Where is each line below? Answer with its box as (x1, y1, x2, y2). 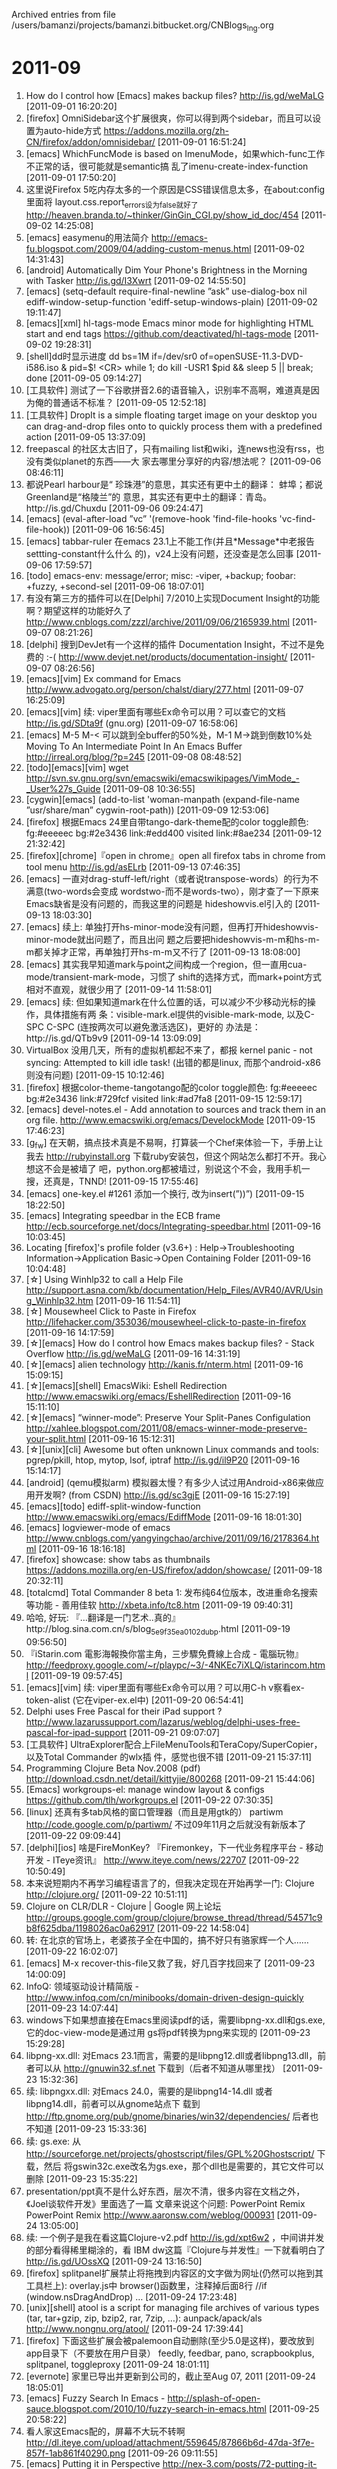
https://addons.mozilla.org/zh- (103, 124, 229, 136)
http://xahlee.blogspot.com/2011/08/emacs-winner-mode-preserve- (25, 1422, 308, 1434)
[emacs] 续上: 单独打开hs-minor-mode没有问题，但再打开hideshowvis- (25, 920, 319, 933)
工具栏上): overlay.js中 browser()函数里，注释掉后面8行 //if (25, 2280, 268, 2292)
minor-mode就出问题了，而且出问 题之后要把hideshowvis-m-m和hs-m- (25, 933, 321, 945)
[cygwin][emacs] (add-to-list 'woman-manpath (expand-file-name (25, 793, 300, 805)
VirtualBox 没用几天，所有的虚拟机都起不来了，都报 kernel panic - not (25, 1044, 313, 1056)
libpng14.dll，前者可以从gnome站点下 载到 (25, 2098, 201, 2110)
